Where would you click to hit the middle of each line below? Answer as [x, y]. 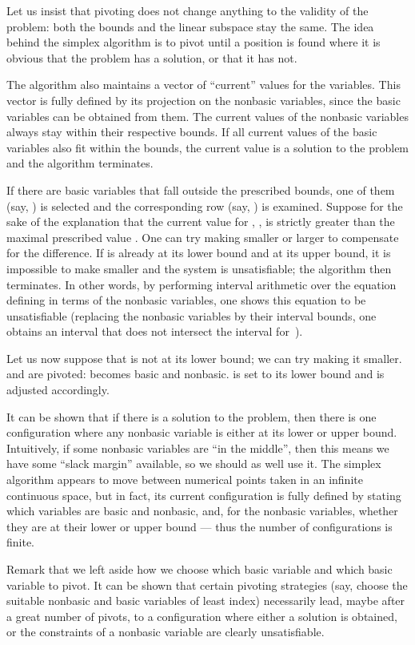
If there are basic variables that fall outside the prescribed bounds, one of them [201, 189]
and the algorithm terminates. [80, 163]
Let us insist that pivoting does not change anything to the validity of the [188, 10]
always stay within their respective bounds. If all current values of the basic [192, 132]
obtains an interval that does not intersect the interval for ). [155, 331]
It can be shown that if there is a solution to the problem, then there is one [192, 416]
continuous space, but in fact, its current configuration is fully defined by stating [204, 495]
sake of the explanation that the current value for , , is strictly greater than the [201, 222]
